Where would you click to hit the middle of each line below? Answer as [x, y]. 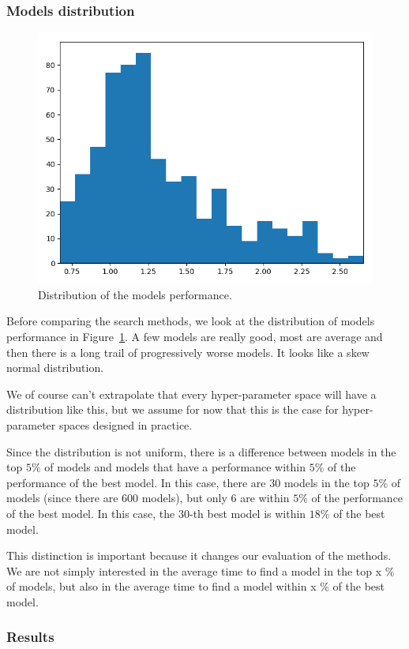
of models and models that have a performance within [175, 467]
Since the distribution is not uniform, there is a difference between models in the [201, 451]
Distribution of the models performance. [135, 294]
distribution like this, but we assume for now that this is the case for [173, 409]
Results [30, 637]
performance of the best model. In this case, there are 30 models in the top [188, 482]
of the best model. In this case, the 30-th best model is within [156, 513]
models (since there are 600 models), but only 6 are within [148, 498]
